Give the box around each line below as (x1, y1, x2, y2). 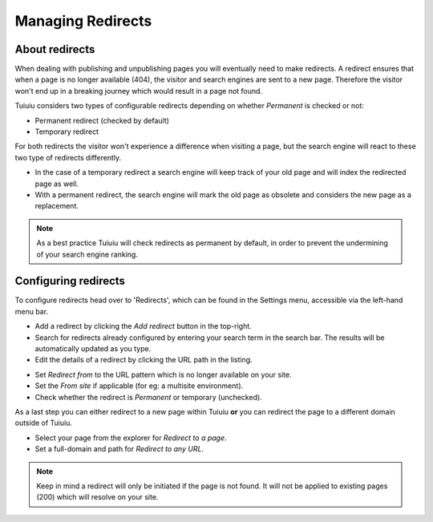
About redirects (14, 42, 95, 56)
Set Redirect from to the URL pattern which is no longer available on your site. (34, 370, 292, 379)
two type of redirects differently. (14, 152, 122, 162)
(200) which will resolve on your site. (36, 492, 159, 502)
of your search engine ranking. (36, 249, 138, 259)
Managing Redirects (14, 12, 152, 30)
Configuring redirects (14, 274, 126, 288)
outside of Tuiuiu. (14, 418, 72, 428)
